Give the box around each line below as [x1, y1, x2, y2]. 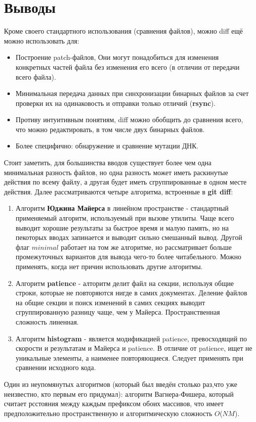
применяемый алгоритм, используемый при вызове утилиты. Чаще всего [15, 213, 234, 223]
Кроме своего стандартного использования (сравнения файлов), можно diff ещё [4, 26, 243, 36]
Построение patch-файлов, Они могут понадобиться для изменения [15, 52, 219, 62]
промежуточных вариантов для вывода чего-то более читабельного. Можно [15, 251, 242, 262]
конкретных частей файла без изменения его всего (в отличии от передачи [15, 61, 240, 72]
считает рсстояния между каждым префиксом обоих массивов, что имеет [4, 398, 224, 409]
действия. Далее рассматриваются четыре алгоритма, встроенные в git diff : [4, 186, 233, 196]
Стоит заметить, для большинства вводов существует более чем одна [4, 157, 212, 168]
